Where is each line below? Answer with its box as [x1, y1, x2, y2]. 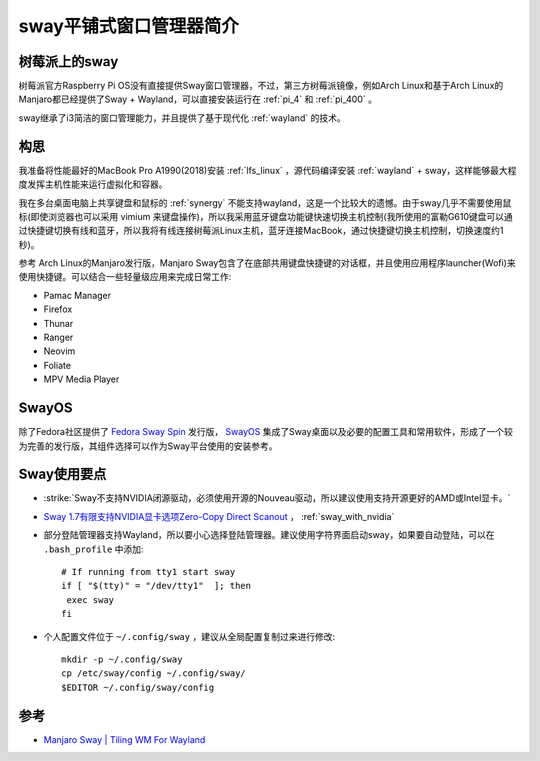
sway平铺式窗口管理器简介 [18, 15, 240, 37]
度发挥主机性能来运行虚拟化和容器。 [18, 178, 168, 190]
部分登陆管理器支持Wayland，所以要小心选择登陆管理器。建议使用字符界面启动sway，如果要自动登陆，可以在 [43, 529, 495, 541]
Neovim [43, 345, 76, 357]
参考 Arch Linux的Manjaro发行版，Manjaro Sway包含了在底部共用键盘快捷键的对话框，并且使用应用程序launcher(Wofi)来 [18, 257, 516, 269]
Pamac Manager [43, 289, 112, 301]
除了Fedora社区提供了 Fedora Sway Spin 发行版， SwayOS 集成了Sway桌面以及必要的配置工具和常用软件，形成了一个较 [18, 426, 514, 438]
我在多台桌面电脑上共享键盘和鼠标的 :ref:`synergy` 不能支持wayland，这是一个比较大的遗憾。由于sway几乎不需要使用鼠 [18, 196, 512, 209]
